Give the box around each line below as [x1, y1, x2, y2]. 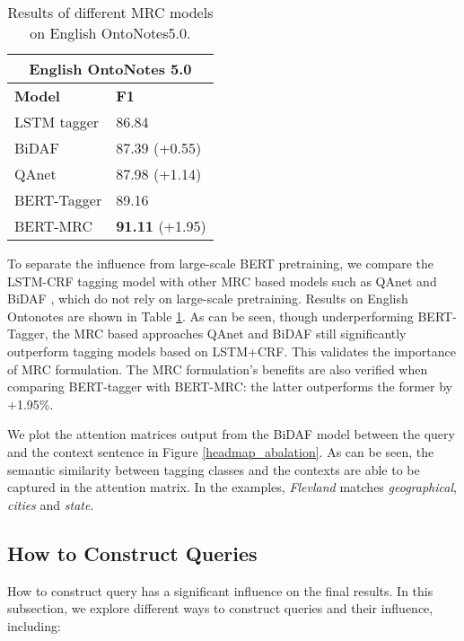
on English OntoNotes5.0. [30, 22, 191, 43]
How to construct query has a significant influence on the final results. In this [7, 581, 433, 600]
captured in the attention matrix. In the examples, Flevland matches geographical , [7, 478, 457, 496]
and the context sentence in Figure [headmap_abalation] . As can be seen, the [7, 442, 434, 461]
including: [7, 616, 61, 635]
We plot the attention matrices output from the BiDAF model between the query [7, 425, 455, 443]
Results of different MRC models [7, 2, 214, 22]
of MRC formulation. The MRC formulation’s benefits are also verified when [7, 359, 428, 378]
